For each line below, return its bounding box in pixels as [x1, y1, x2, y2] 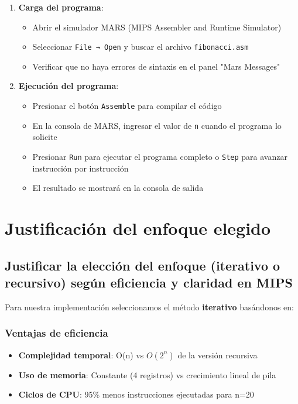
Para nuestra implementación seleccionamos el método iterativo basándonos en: [5, 300, 294, 313]
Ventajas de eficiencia [5, 326, 108, 340]
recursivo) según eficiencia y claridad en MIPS [5, 273, 293, 291]
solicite [32, 131, 57, 143]
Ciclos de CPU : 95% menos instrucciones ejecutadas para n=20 [18, 388, 254, 400]
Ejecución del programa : [18, 80, 119, 92]
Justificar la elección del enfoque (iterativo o [5, 256, 280, 274]
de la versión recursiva [177, 348, 258, 361]
